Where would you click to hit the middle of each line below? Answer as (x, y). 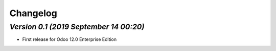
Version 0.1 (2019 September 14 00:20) (77, 27)
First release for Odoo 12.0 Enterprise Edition (70, 39)
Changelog (33, 13)
